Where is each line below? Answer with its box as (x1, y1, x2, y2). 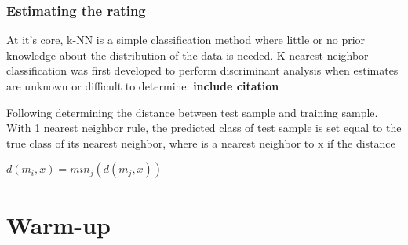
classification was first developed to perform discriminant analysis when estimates (6, 62, 399, 79)
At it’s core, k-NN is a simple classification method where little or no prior (6, 31, 366, 48)
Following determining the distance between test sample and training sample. (6, 104, 378, 120)
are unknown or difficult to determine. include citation (6, 78, 279, 93)
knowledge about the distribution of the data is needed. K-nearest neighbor (6, 46, 369, 63)
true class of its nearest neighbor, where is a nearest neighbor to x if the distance (6, 134, 395, 151)
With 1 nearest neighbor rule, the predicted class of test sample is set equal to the (6, 119, 402, 136)
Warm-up (6, 208, 111, 240)
